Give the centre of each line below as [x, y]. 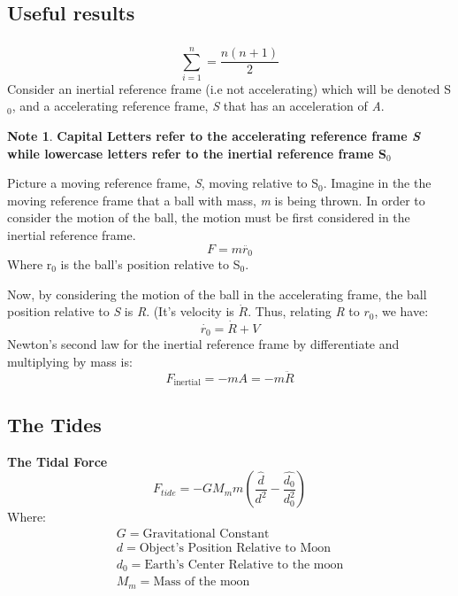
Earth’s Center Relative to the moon [244, 565]
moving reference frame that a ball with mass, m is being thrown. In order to [216, 200]
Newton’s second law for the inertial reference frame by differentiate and [203, 344]
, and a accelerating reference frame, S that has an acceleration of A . [198, 106]
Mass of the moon [202, 582]
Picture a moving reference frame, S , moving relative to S [163, 183]
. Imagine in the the [377, 183]
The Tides [54, 424]
